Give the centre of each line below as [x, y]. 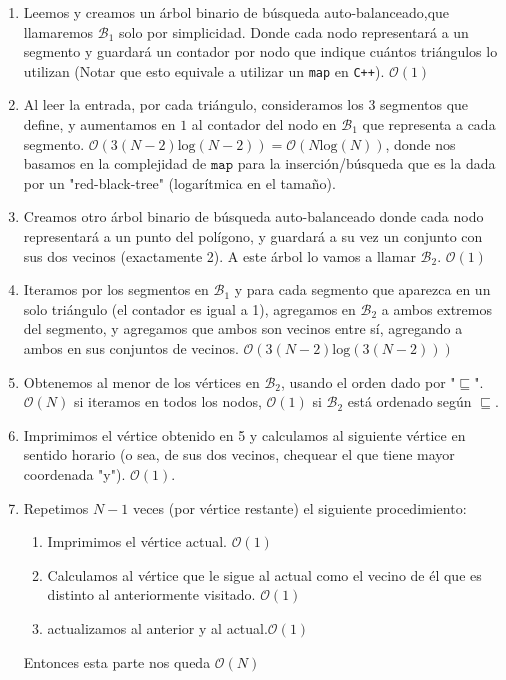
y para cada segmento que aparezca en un [362, 289]
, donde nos [420, 143]
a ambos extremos [436, 308]
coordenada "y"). [74, 473]
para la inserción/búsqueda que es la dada [366, 163]
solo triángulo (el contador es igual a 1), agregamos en [189, 308]
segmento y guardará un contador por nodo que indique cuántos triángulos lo [260, 51]
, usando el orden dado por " [368, 381]
